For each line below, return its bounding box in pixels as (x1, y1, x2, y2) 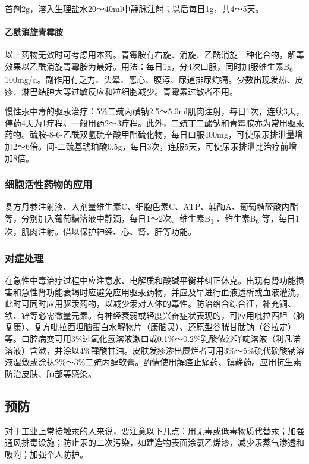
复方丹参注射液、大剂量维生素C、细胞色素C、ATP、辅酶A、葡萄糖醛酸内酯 (5, 200, 298, 213)
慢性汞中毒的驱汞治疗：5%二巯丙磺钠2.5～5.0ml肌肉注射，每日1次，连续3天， (5, 105, 304, 117)
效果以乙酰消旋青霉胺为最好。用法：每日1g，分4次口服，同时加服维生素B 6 (5, 60, 293, 74)
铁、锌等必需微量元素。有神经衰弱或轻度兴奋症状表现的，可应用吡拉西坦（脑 (5, 309, 304, 321)
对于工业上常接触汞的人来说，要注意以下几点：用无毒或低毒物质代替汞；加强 (5, 424, 304, 437)
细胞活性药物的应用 (5, 177, 93, 192)
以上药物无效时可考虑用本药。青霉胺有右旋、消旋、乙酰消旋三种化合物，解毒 (5, 48, 304, 61)
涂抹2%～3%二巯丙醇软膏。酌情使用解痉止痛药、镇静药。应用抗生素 (37, 356, 302, 368)
